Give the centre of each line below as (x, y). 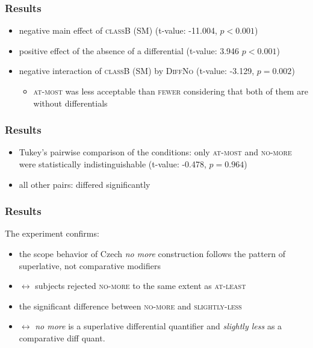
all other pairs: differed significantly (85, 184)
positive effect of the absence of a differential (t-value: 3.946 (129, 50)
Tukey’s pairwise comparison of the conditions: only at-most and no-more (155, 152)
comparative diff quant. (62, 337)
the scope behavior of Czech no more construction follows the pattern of (152, 253)
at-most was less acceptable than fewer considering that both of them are (171, 91)
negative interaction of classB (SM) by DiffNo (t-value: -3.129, (137, 71)
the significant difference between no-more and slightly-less (130, 306)
